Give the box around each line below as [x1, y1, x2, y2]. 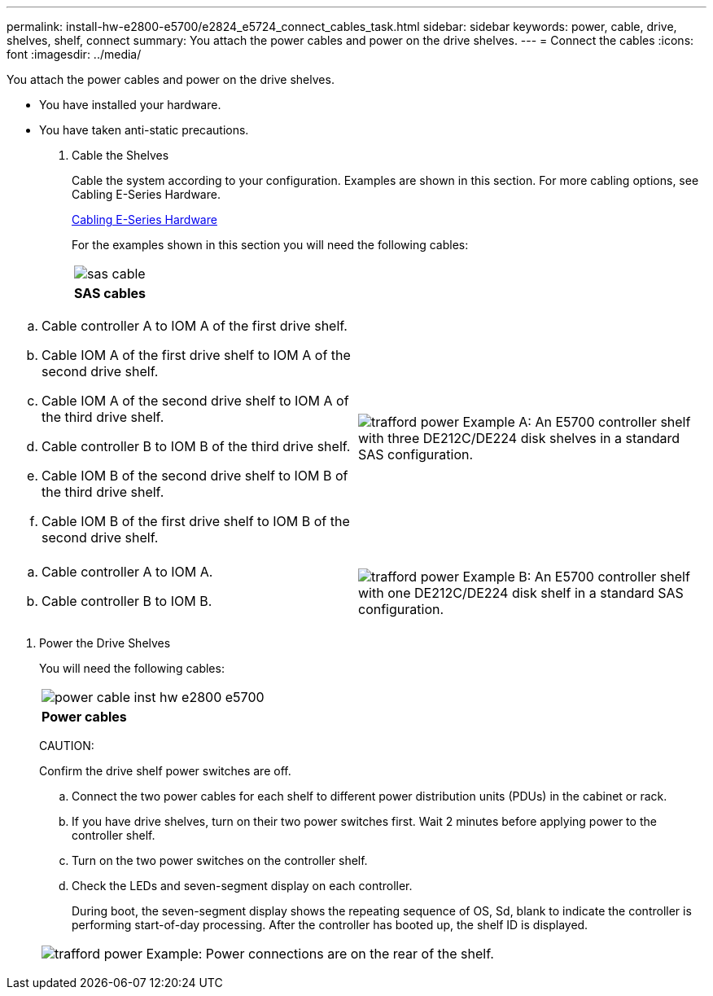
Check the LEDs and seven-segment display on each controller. [72, 879, 413, 893]
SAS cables [74, 285, 146, 301]
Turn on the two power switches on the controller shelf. [72, 853, 368, 867]
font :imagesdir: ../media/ [7, 47, 142, 61]
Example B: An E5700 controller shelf [462, 568, 690, 585]
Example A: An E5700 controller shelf [462, 414, 691, 430]
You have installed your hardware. [39, 98, 221, 112]
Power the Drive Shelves [39, 636, 171, 650]
